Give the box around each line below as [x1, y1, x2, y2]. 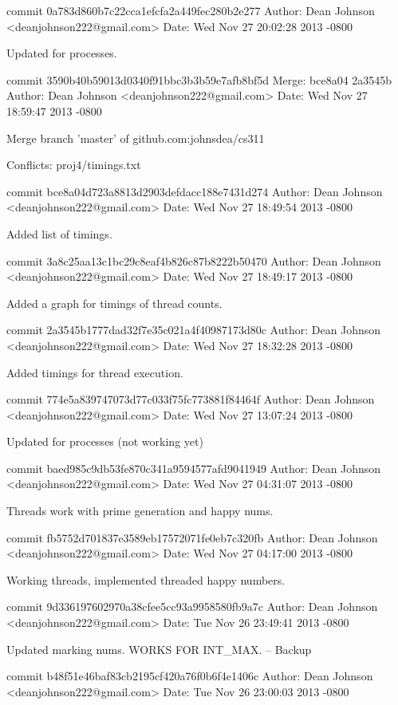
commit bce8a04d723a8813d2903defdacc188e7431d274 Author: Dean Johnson [6, 183, 383, 199]
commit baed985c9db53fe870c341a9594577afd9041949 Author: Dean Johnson [6, 459, 381, 476]
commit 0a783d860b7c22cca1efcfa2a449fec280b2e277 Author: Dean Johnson [6, 2, 375, 18]
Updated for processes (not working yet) [6, 433, 203, 450]
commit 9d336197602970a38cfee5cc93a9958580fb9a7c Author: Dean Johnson [6, 598, 378, 615]
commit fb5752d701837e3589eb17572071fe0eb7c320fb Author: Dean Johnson [6, 529, 378, 545]
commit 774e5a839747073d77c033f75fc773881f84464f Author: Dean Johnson [6, 391, 375, 408]
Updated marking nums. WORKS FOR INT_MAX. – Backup [6, 640, 312, 657]
